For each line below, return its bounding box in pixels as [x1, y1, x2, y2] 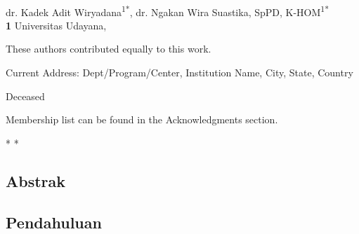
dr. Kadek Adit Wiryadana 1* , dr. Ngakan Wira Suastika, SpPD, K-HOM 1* [6, 2, 329, 19]
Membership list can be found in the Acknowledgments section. [6, 112, 278, 127]
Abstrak [6, 170, 66, 191]
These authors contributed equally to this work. [6, 41, 211, 56]
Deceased [6, 88, 45, 103]
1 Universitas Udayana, [6, 18, 107, 32]
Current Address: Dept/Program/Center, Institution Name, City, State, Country [6, 65, 353, 80]
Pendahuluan [6, 211, 102, 233]
